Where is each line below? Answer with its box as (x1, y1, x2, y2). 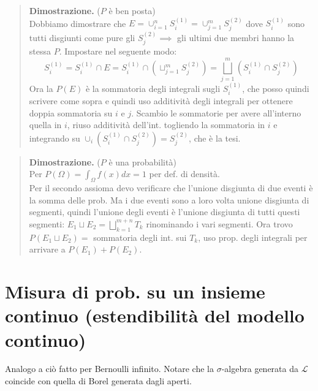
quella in (29, 118, 62, 131)
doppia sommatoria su (29, 106, 113, 119)
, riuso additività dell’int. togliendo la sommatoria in (67, 118, 265, 131)
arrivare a (29, 243, 66, 256)
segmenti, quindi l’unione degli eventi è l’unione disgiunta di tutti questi (29, 205, 300, 218)
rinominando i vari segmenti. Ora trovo (146, 217, 293, 230)
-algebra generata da (221, 362, 298, 375)
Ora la (29, 82, 53, 94)
